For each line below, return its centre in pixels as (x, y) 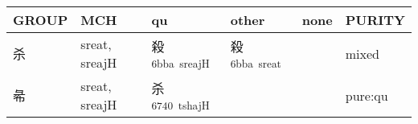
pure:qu (367, 95)
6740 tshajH (180, 105)
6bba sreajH (180, 63)
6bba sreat (256, 63)
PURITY (375, 20)
